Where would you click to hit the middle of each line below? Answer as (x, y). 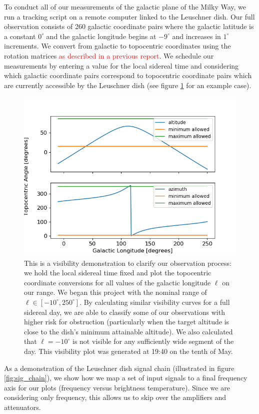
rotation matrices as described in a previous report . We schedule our (109, 55)
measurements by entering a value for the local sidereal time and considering (121, 65)
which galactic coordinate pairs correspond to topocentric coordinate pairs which (128, 75)
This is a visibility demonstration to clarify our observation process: (128, 263)
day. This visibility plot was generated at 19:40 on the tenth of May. (128, 351)
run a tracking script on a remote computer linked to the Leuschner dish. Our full (129, 16)
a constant (20, 36)
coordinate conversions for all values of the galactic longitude (117, 282)
